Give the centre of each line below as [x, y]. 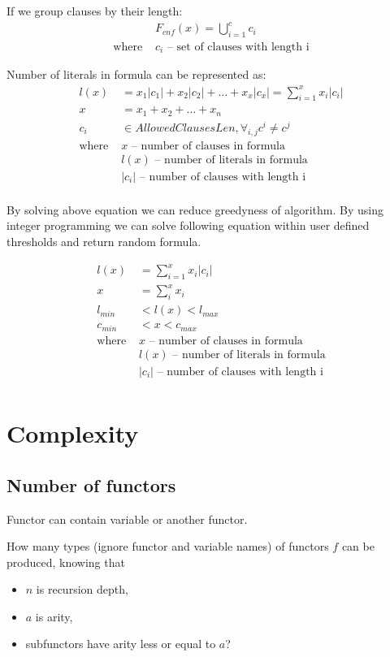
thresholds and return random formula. [104, 242]
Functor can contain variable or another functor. [127, 519]
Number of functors [91, 484]
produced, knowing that [66, 562]
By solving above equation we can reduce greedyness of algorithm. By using [195, 209]
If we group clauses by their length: [95, 11]
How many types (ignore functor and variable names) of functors [168, 546]
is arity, [54, 616]
